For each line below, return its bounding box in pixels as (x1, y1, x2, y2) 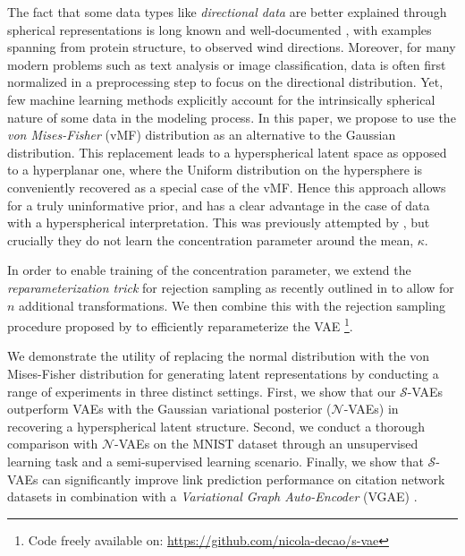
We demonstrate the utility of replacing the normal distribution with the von (7, 346, 430, 365)
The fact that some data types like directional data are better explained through (7, 3, 447, 21)
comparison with (7, 434, 98, 453)
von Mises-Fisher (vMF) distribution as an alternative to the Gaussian (7, 125, 396, 144)
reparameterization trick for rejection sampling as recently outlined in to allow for (7, 278, 454, 296)
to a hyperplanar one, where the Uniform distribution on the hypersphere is (7, 160, 423, 179)
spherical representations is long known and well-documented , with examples (7, 20, 432, 38)
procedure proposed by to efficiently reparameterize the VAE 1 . (7, 314, 353, 335)
